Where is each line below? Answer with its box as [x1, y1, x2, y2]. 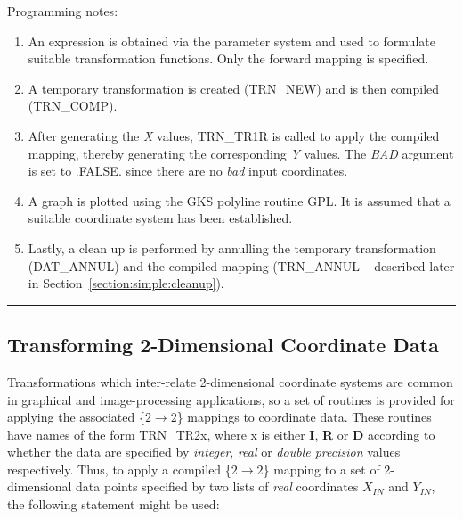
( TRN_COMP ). [28, 96, 118, 115]
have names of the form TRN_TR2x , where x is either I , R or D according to [7, 424, 435, 443]
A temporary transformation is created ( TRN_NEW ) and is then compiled [28, 78, 440, 97]
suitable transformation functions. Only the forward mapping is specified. [28, 49, 429, 68]
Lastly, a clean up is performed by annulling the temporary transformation [28, 238, 436, 257]
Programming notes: [7, 2, 118, 20]
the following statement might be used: [7, 495, 220, 514]
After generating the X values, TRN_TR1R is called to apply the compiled [28, 126, 440, 144]
